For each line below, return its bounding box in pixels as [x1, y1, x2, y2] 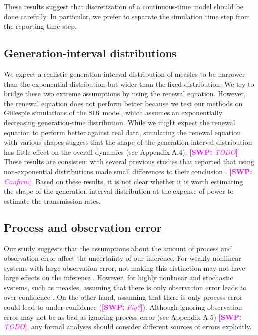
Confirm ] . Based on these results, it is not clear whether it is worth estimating [4, 176, 243, 186]
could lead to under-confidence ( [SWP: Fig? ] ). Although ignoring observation [4, 302, 242, 312]
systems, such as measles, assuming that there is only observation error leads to [4, 282, 247, 292]
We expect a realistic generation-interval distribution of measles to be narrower [4, 68, 245, 79]
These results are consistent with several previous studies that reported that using [4, 156, 255, 167]
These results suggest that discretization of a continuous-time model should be [4, 1, 243, 11]
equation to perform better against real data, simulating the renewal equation [4, 127, 241, 137]
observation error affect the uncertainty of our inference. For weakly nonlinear [4, 253, 241, 263]
